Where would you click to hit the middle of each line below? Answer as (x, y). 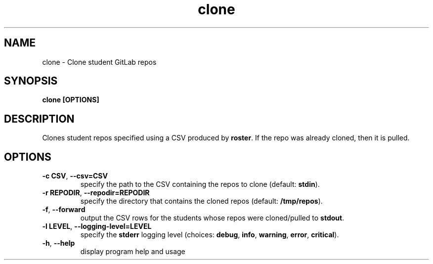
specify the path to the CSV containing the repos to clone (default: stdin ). (200, 184)
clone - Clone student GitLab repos (99, 62)
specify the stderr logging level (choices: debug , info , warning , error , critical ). (210, 235)
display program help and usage (133, 252)
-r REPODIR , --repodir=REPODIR (96, 193)
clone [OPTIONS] (71, 100)
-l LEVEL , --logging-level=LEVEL (97, 226)
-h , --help (59, 243)
